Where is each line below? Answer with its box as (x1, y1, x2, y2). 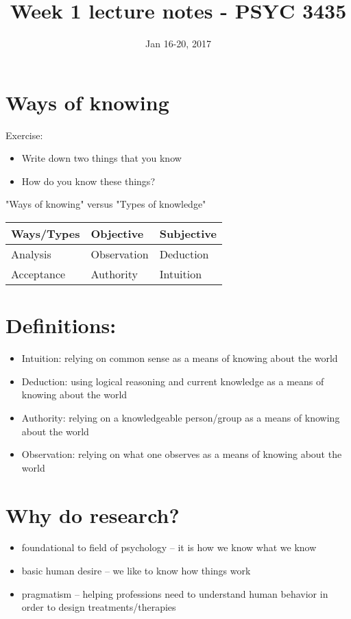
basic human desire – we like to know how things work (21, 563, 251, 578)
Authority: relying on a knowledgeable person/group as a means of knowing (21, 410, 340, 424)
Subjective (159, 226, 217, 242)
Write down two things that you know (21, 151, 182, 165)
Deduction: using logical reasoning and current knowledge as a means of (21, 374, 324, 388)
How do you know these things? (21, 173, 155, 188)
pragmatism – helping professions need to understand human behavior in (21, 586, 328, 600)
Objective (90, 226, 144, 242)
